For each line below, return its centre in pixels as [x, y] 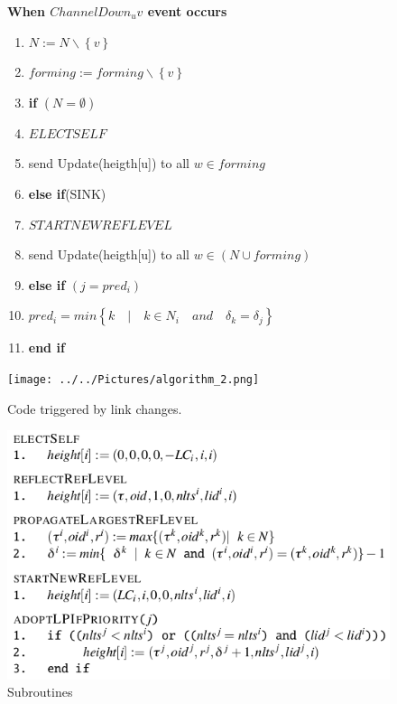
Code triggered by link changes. [95, 408]
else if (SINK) [67, 193]
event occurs [187, 11]
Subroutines [40, 692]
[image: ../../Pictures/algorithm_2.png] [134, 379]
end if [46, 347]
